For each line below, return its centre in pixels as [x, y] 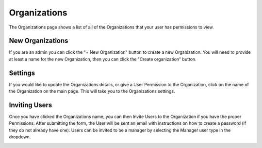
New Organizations [39, 41]
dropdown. [20, 137]
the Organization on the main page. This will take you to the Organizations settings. [92, 91]
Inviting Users [31, 105]
